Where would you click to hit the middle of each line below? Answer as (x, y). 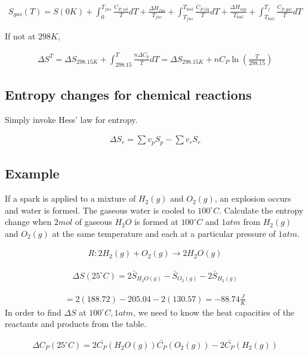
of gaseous (93, 222)
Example (32, 173)
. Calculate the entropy (261, 210)
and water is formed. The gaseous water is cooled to (100, 210)
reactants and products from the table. (76, 324)
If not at (20, 36)
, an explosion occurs (253, 198)
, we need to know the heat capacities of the (214, 312)
